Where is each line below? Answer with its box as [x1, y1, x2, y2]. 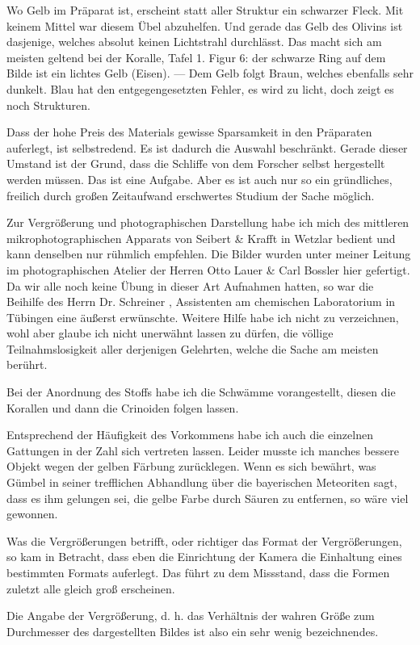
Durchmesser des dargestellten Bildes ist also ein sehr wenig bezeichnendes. [6, 622, 379, 639]
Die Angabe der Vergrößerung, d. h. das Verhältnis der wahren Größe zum [6, 607, 375, 624]
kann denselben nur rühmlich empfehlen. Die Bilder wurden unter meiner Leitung [6, 245, 411, 262]
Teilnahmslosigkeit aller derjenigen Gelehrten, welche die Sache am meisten [6, 340, 379, 357]
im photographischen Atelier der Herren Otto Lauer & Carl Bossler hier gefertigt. [6, 261, 410, 278]
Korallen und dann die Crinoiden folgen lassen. [6, 399, 239, 416]
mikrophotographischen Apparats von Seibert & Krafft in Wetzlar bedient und [6, 229, 396, 246]
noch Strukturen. [6, 96, 90, 113]
